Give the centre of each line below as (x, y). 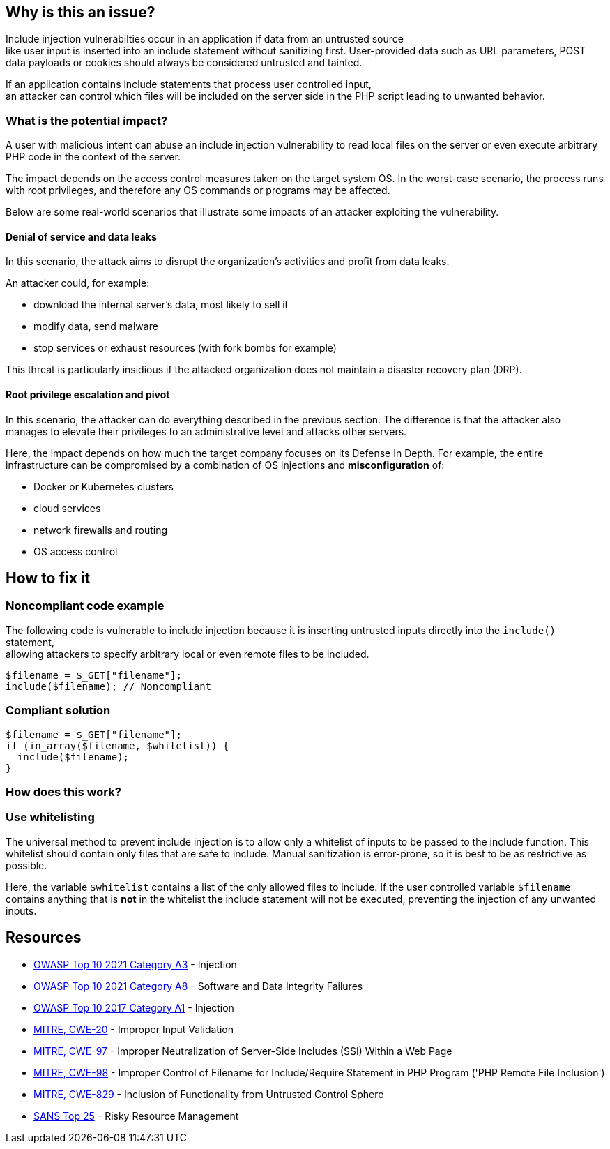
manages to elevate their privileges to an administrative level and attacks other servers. (206, 431)
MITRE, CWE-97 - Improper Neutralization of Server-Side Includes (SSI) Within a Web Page (243, 1051)
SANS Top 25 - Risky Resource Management (136, 1116)
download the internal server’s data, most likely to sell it (161, 305)
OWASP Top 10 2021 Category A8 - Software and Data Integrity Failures (198, 986)
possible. (26, 865)
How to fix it (48, 578)
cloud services (67, 508)
